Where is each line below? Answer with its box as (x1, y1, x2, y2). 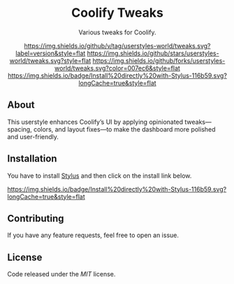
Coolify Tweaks (71, 5, 164, 21)
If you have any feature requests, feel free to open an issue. (7, 231, 180, 239)
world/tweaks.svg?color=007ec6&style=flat (54, 64, 180, 72)
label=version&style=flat (15, 49, 86, 57)
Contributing (7, 212, 64, 225)
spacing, (7, 125, 33, 134)
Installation (7, 152, 57, 165)
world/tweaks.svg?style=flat (9, 56, 92, 64)
